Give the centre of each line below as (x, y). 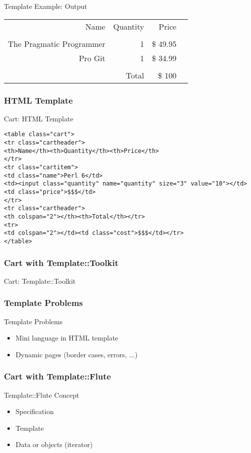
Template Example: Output (46, 6)
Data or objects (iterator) (54, 444)
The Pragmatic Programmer (57, 43)
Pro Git (92, 58)
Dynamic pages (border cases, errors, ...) (77, 354)
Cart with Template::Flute (58, 376)
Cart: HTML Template (39, 118)
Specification (35, 411)
